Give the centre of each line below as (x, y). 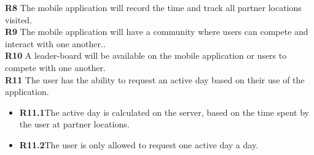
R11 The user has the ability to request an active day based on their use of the (155, 79)
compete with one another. (55, 67)
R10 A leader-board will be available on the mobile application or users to (146, 55)
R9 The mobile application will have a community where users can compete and (157, 32)
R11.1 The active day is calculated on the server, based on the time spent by (164, 112)
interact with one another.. (55, 43)
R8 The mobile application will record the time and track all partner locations (153, 7)
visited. (19, 19)
